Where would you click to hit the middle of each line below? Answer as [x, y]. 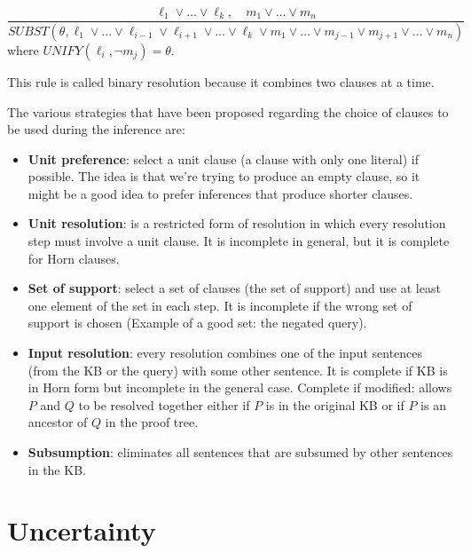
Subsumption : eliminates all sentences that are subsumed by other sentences [240, 452]
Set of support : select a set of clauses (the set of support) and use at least [234, 288]
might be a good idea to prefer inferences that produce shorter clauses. [220, 193]
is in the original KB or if [335, 404]
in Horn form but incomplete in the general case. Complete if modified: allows [240, 387]
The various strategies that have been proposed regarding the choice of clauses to [228, 111]
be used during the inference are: [96, 129]
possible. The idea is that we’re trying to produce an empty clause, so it [224, 176]
